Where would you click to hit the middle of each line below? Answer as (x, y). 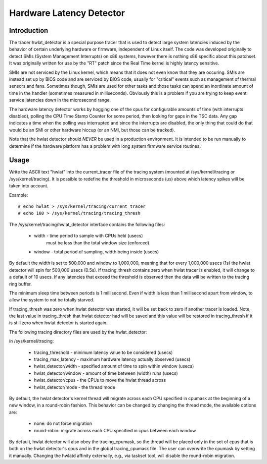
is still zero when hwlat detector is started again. (59, 323)
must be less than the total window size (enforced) (98, 242)
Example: (19, 195)
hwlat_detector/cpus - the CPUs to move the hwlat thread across (100, 380)
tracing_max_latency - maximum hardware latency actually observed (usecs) (112, 359)
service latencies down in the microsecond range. (60, 100)
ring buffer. (21, 284)
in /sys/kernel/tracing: (32, 341)
